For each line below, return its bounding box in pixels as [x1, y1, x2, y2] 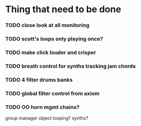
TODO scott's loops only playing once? [5, 36, 103, 43]
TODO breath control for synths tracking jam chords [5, 62, 136, 70]
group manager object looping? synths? [5, 115, 89, 121]
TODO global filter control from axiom [5, 90, 100, 97]
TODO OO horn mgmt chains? [5, 103, 80, 110]
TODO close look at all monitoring [5, 22, 90, 29]
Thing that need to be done [5, 4, 122, 15]
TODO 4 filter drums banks [5, 76, 73, 83]
